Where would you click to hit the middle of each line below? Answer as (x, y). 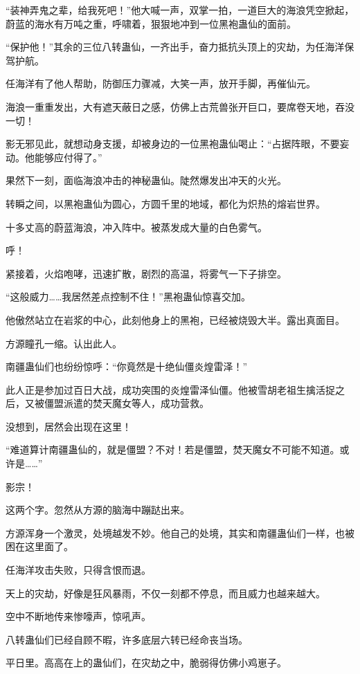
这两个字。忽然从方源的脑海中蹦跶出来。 (98, 510)
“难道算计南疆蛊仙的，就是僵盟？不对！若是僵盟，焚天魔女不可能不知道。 (173, 449)
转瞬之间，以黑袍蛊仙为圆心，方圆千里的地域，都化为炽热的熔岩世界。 (165, 203)
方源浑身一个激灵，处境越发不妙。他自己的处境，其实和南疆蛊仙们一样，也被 (180, 532)
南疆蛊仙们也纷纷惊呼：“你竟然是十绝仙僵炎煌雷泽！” (127, 366)
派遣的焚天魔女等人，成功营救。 (136, 403)
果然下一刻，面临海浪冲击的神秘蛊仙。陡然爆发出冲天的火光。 (146, 180)
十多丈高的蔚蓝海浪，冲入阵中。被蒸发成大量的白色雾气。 (136, 227)
